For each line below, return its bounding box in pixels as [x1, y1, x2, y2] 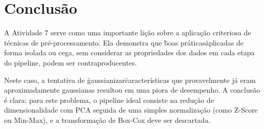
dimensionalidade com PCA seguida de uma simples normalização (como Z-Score [4, 104, 258, 115]
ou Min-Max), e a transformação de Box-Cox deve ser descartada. [4, 114, 211, 125]
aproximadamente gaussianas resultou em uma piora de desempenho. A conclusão [4, 84, 260, 95]
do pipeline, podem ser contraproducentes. [4, 57, 137, 68]
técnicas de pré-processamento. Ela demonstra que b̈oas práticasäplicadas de [4, 37, 244, 48]
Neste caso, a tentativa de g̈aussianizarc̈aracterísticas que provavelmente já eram [4, 74, 256, 85]
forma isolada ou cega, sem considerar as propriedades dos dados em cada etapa [4, 47, 255, 58]
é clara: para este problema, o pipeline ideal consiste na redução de [4, 94, 214, 105]
